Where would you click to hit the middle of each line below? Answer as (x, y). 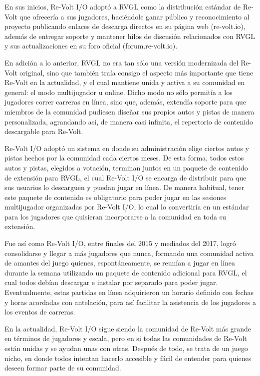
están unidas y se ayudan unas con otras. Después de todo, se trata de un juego (126, 348)
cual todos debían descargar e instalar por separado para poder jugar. (111, 282)
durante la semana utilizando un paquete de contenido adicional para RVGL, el (126, 272)
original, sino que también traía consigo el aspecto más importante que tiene (136, 72)
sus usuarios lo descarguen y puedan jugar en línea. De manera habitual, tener (125, 187)
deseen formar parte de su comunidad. (63, 368)
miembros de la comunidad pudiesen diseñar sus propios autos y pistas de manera (130, 111)
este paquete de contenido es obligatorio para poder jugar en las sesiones (116, 197)
